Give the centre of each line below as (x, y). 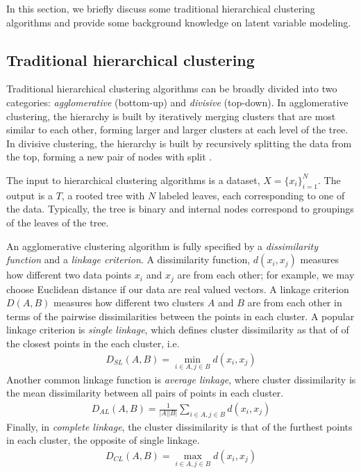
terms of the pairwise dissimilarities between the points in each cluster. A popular (180, 316)
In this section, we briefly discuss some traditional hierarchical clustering (161, 8)
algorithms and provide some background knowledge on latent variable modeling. (179, 22)
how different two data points (69, 275)
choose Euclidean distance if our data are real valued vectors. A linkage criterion (178, 289)
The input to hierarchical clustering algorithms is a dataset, (133, 180)
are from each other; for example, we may (266, 275)
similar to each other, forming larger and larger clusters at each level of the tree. (177, 130)
